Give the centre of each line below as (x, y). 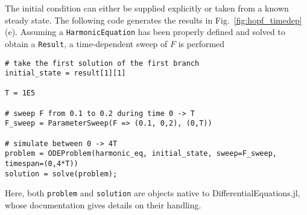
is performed (201, 43)
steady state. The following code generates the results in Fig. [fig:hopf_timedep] (153, 20)
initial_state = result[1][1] (65, 73)
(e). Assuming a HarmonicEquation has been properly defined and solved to (145, 32)
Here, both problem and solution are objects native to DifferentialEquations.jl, (153, 193)
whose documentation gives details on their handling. (103, 205)
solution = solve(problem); (61, 174)
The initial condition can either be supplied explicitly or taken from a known (147, 8)
